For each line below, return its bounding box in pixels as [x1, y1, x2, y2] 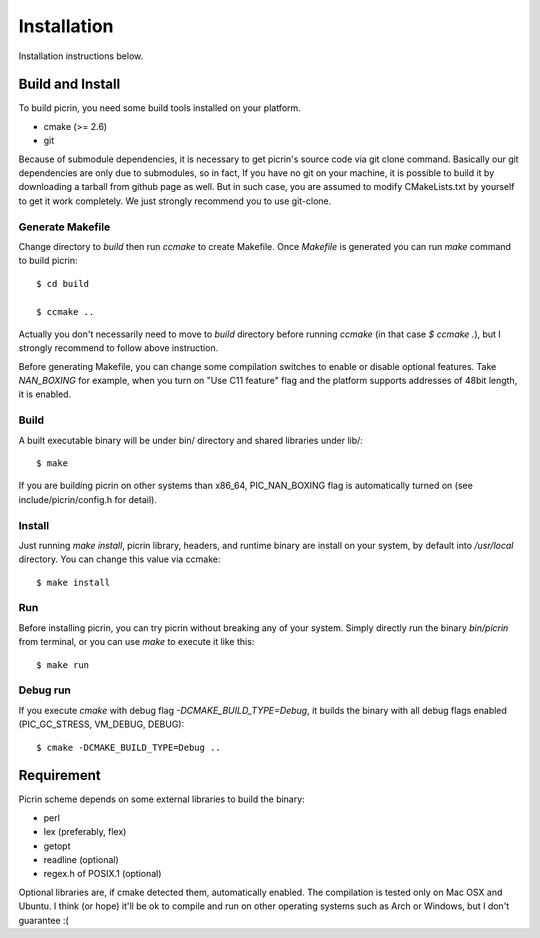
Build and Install [18, 76, 121, 93]
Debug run [18, 683, 72, 697]
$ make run [36, 659, 90, 670]
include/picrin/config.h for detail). [18, 493, 157, 505]
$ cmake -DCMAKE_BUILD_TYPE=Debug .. [36, 741, 222, 753]
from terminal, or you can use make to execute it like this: [18, 636, 255, 648]
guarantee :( [18, 914, 69, 926]
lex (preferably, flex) [43, 826, 127, 838]
